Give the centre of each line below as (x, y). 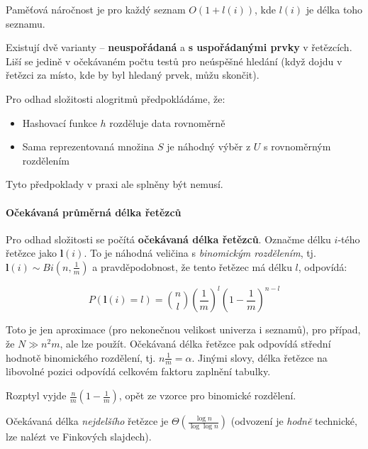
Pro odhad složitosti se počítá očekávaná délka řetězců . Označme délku (168, 239)
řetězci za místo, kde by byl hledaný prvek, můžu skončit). (133, 75)
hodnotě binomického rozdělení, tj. (81, 357)
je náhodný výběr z (209, 146)
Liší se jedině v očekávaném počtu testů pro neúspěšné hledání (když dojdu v (174, 61)
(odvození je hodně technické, (294, 421)
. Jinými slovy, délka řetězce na (260, 357)
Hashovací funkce (60, 122)
